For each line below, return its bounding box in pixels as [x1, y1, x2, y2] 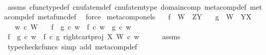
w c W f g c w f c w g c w [14, 21, 131, 32]
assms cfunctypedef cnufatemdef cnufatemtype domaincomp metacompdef [7, 1, 246, 12]
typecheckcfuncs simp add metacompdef [7, 41, 137, 51]
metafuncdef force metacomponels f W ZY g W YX [38, 11, 252, 22]
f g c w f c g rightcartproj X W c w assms [7, 31, 181, 42]
